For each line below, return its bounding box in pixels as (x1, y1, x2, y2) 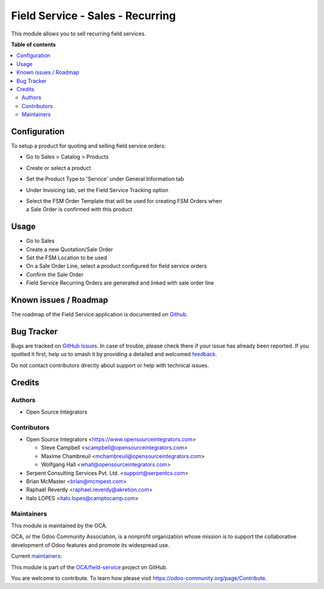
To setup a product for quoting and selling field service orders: (11, 142, 166, 150)
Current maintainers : (11, 552, 62, 560)
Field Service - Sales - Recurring (11, 9, 176, 22)
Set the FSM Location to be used (26, 254, 107, 261)
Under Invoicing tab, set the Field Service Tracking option (26, 186, 169, 193)
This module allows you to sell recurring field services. (11, 30, 146, 37)
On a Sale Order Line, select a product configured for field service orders (26, 262, 207, 270)
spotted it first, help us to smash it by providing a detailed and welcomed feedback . (11, 351, 217, 358)
